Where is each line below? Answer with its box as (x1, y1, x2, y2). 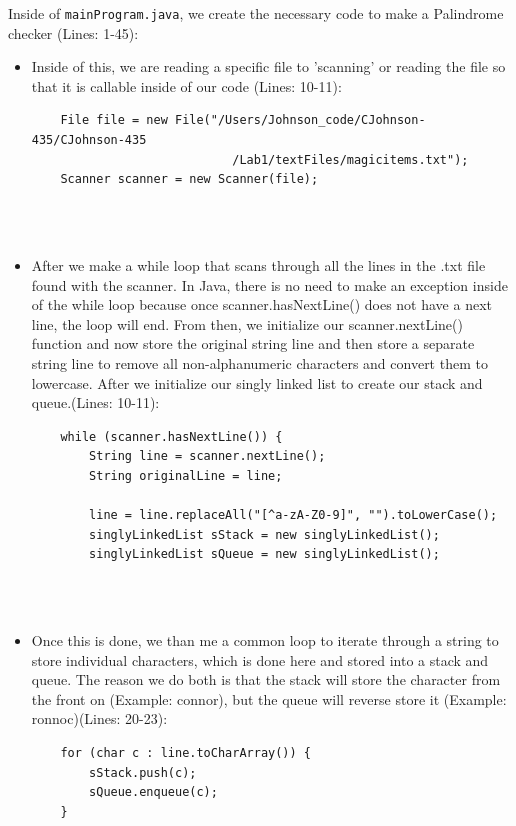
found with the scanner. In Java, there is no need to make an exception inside (31, 274, 508, 295)
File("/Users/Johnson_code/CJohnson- (174, 113, 426, 128)
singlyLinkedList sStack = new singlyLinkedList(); (89, 527, 440, 542)
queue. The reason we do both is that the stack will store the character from (31, 669, 501, 690)
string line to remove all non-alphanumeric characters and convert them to (31, 352, 488, 373)
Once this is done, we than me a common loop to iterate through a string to (31, 630, 499, 651)
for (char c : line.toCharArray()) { (60, 746, 311, 761)
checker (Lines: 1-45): (8, 22, 139, 43)
